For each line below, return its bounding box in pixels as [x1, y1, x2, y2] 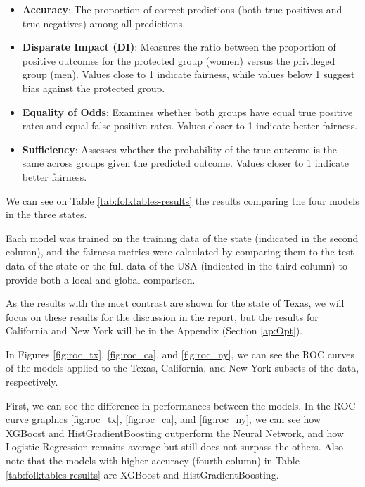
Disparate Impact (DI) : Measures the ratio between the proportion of [22, 39, 336, 54]
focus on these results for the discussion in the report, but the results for [6, 309, 319, 324]
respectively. [6, 374, 58, 389]
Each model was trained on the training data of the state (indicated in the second [6, 230, 359, 245]
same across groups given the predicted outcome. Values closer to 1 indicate [22, 156, 349, 170]
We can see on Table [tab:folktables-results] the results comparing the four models [6, 193, 359, 208]
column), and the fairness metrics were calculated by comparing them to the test [6, 244, 354, 259]
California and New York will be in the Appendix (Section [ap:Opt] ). [6, 323, 303, 338]
